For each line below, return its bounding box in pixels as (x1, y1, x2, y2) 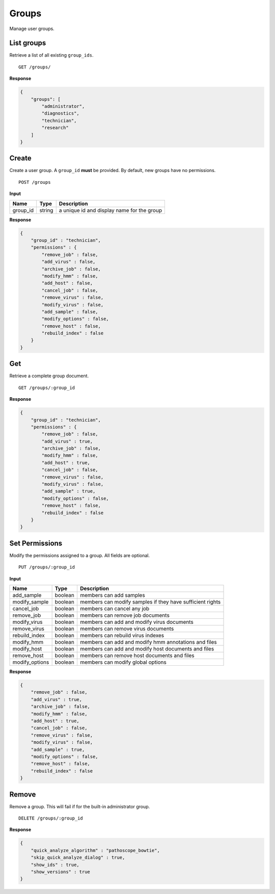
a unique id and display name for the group (59, 207, 162, 214)
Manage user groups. (9, 26, 54, 32)
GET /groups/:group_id (18, 384, 75, 391)
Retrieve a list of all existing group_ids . (9, 52, 94, 58)
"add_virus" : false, (41, 259, 96, 265)
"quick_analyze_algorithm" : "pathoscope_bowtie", (31, 848, 160, 853)
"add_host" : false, (41, 280, 93, 286)
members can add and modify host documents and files (79, 645, 214, 653)
